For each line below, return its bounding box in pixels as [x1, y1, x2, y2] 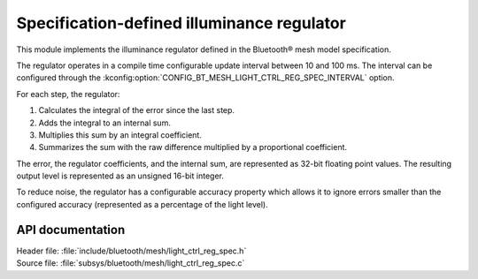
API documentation [16, 222, 126, 238]
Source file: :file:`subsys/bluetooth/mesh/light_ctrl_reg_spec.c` [16, 258, 245, 268]
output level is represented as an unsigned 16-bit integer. [16, 170, 225, 181]
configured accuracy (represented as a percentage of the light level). [16, 199, 269, 209]
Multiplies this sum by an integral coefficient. [38, 129, 203, 140]
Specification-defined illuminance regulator [16, 13, 347, 33]
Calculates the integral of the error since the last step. [38, 105, 235, 116]
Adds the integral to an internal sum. [38, 117, 172, 128]
